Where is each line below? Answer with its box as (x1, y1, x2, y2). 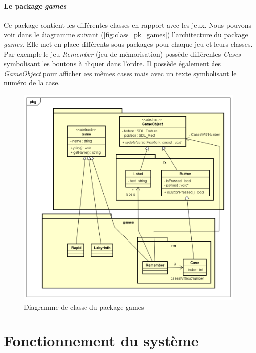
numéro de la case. (4, 78, 60, 88)
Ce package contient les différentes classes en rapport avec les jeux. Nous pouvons (4, 19, 251, 30)
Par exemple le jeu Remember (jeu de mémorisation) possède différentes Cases (4, 48, 241, 59)
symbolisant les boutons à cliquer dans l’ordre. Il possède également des (4, 58, 221, 69)
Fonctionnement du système (4, 330, 199, 351)
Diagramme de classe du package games (24, 301, 144, 312)
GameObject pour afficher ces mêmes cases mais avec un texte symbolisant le (4, 68, 237, 78)
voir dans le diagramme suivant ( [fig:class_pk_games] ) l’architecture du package (4, 29, 248, 39)
